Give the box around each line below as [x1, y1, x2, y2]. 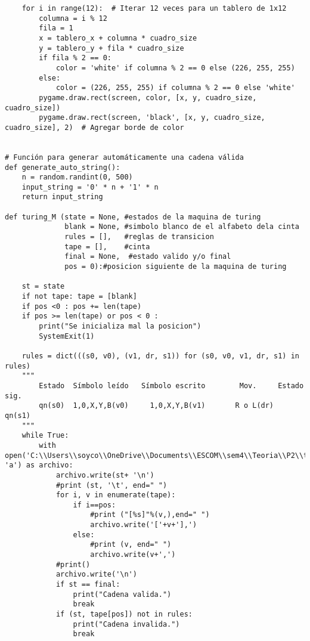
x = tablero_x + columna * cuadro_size [39, 33, 197, 42]
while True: [21, 431, 69, 440]
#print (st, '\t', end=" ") [55, 481, 168, 490]
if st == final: [55, 580, 120, 589]
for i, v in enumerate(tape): [55, 491, 176, 500]
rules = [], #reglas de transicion [64, 233, 214, 241]
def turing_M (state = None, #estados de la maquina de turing [5, 212, 261, 221]
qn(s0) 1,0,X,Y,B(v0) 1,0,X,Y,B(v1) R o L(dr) [39, 401, 274, 410]
